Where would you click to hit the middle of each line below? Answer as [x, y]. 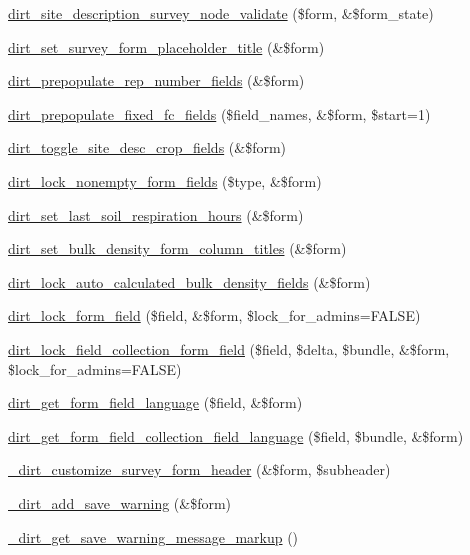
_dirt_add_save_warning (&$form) [120, 502]
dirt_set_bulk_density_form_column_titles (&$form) [177, 248]
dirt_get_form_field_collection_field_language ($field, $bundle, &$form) [236, 435]
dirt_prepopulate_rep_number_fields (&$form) [156, 80]
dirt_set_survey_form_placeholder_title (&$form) [166, 46]
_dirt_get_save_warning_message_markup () [153, 536]
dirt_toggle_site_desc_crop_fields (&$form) [147, 147]
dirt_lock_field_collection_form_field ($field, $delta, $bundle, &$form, [229, 348]
